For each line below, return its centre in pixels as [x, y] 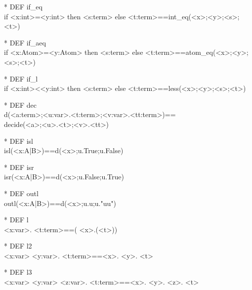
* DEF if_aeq [25, 42]
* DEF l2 [18, 246]
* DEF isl [19, 141]
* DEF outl [21, 193]
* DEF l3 [18, 272]
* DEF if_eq [23, 6]
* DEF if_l [21, 78]
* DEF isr [19, 167]
